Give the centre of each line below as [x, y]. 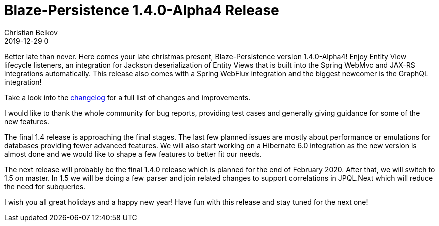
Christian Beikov [31, 32]
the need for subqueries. [45, 186]
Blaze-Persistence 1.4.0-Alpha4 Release [142, 10]
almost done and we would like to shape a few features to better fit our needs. [133, 154]
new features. [27, 121]
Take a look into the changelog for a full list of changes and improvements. [127, 97]
